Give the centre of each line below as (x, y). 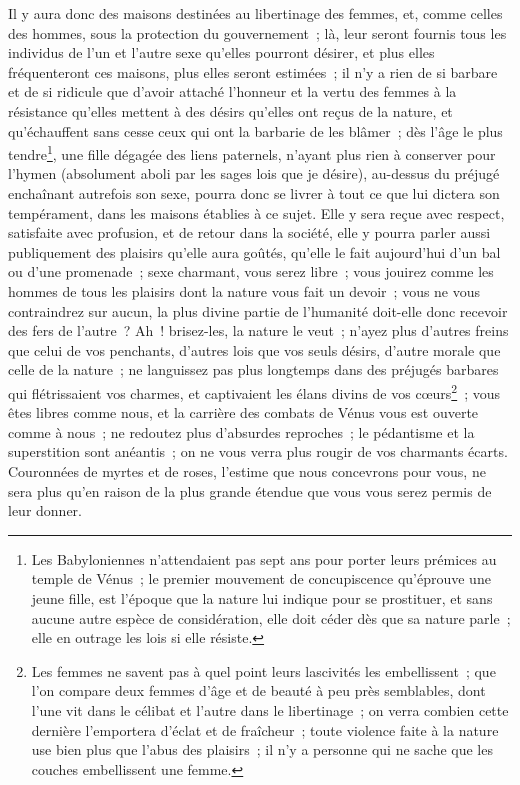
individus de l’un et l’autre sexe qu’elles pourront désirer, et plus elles (221, 52)
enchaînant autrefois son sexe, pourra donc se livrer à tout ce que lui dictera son (254, 193)
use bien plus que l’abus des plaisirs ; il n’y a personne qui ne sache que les (262, 749)
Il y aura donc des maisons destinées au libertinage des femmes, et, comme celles (255, 13)
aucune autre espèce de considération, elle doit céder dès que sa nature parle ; (271, 617)
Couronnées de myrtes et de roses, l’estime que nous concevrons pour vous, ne (247, 470)
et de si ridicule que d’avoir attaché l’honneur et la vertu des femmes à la (232, 91)
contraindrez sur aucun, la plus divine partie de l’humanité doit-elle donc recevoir (258, 310)
